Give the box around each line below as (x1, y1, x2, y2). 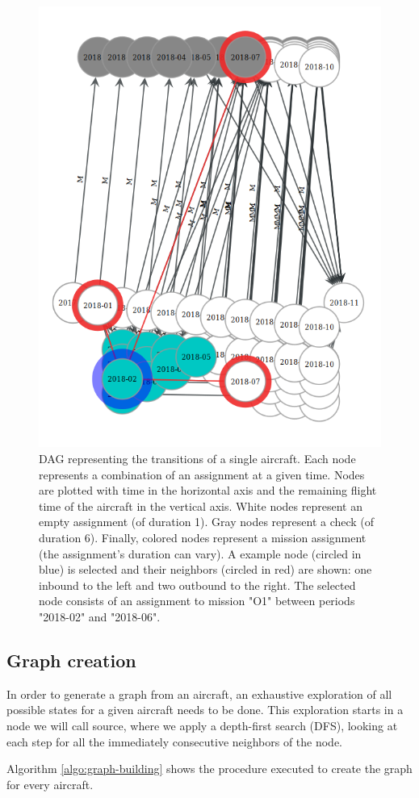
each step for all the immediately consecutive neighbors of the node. (6, 733, 343, 750)
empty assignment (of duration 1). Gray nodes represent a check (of (39, 513, 375, 530)
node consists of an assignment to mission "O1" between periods (39, 592, 355, 609)
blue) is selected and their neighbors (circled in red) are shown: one (39, 561, 372, 578)
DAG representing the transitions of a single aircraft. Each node (39, 450, 356, 467)
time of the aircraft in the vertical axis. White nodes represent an (39, 497, 362, 514)
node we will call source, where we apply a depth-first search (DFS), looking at (6, 717, 398, 733)
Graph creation (6, 647, 136, 672)
